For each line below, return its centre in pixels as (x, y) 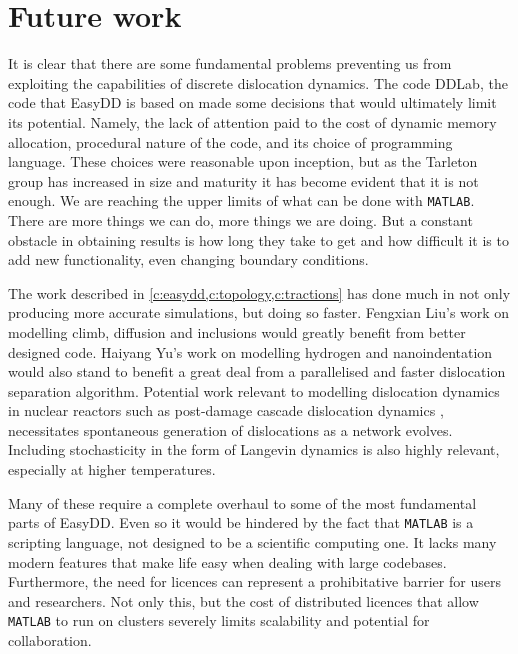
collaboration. (50, 639)
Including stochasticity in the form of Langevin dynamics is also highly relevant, (254, 449)
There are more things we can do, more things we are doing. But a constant (240, 219)
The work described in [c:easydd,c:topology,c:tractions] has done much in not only (259, 292)
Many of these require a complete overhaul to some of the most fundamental (242, 502)
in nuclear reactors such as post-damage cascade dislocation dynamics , (226, 410)
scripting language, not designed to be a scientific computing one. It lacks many (252, 541)
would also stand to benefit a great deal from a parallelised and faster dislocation (257, 371)
